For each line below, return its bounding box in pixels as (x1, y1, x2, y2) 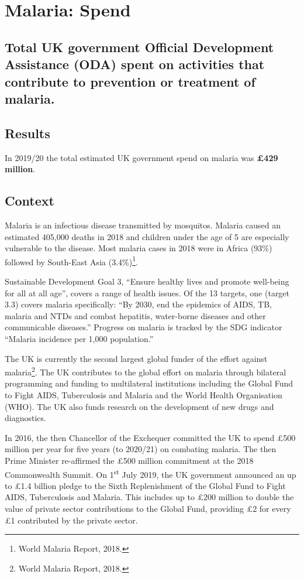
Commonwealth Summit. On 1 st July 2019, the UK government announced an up (5, 466, 296, 480)
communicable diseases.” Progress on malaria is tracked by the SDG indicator (5, 321, 282, 333)
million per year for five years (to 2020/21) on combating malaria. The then (5, 443, 277, 455)
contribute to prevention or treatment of (5, 72, 255, 90)
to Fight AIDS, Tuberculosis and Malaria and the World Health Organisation (5, 388, 282, 401)
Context (5, 191, 54, 210)
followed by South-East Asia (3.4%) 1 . (5, 254, 138, 268)
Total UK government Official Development (5, 37, 274, 56)
